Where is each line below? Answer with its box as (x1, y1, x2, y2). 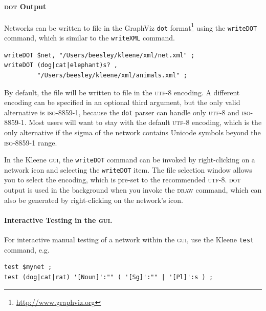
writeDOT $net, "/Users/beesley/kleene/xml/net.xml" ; (4, 51, 195, 59)
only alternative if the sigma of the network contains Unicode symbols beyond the (4, 127, 261, 137)
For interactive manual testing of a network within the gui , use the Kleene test (4, 234, 254, 245)
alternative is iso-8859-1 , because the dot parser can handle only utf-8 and (4, 107, 239, 117)
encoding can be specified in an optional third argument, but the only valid (4, 97, 240, 108)
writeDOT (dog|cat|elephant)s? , (4, 61, 118, 69)
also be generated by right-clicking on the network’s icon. (4, 194, 183, 205)
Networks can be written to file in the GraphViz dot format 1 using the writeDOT (4, 20, 257, 33)
